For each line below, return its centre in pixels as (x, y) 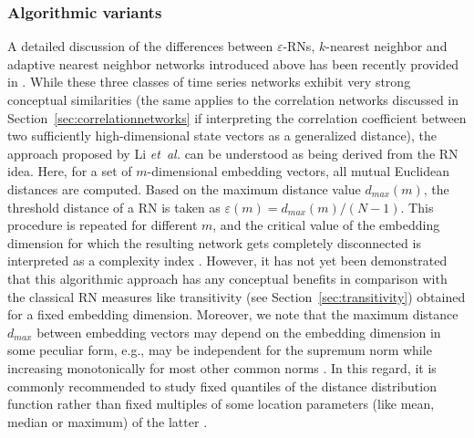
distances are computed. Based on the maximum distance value (184, 188)
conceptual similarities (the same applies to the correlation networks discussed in (233, 99)
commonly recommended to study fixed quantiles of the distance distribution (222, 386)
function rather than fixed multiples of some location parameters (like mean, (221, 404)
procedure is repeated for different (103, 225)
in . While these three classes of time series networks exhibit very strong (209, 82)
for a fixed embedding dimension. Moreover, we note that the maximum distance (233, 314)
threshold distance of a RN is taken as (114, 207)
